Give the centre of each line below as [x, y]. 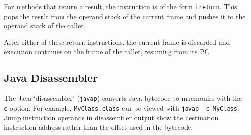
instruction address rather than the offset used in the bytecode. [99, 127]
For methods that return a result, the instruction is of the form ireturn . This [121, 6]
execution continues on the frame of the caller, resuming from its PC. [108, 51]
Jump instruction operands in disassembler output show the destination [111, 117]
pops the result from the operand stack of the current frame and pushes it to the [125, 16]
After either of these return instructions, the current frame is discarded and [117, 42]
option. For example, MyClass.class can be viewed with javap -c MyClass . [124, 107]
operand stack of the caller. [45, 26]
